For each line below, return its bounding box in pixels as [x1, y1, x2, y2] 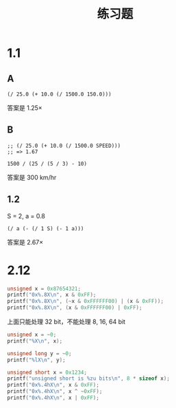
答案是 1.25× [7, 104, 42, 112]
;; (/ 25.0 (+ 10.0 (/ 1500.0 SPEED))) [7, 142, 121, 149]
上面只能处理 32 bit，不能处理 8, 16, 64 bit [7, 317, 125, 326]
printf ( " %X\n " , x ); [7, 337, 63, 344]
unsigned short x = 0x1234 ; [7, 369, 88, 376]
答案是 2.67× [7, 238, 44, 246]
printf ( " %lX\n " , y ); [7, 356, 66, 363]
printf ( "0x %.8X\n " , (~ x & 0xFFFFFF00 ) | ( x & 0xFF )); [7, 298, 164, 305]
